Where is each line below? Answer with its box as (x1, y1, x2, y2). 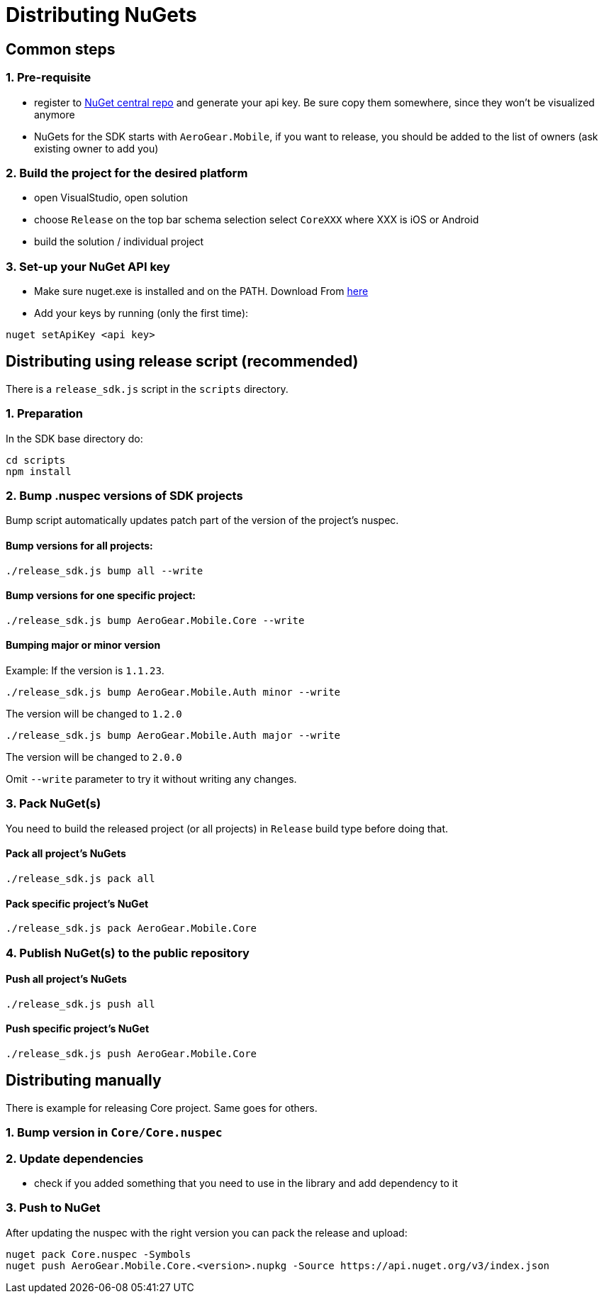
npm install (6, 465, 72, 477)
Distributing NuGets (6, 3, 197, 27)
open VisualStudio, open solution (34, 191, 188, 204)
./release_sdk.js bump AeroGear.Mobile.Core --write (6, 614, 305, 626)
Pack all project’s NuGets (6, 847, 126, 860)
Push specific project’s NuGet (6, 1022, 150, 1035)
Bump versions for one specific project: (6, 589, 196, 602)
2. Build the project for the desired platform (6, 165, 248, 180)
